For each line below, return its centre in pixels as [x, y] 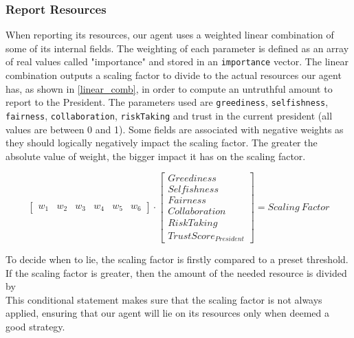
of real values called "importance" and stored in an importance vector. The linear [177, 61]
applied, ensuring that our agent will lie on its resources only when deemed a [168, 313]
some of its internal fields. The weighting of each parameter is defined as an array [177, 48]
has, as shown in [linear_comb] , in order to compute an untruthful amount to [169, 88]
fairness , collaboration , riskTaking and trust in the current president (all [169, 115]
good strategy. [35, 326]
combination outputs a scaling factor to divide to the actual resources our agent [174, 75]
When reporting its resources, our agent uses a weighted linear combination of [170, 35]
